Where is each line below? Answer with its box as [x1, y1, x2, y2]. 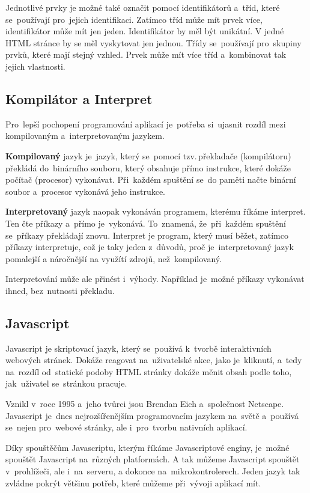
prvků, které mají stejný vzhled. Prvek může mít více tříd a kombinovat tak [5, 48, 287, 61]
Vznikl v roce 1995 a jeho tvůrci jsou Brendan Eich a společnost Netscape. [5, 397, 284, 410]
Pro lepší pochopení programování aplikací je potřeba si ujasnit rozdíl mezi [5, 117, 286, 130]
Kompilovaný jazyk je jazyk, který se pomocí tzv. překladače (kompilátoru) [5, 149, 291, 162]
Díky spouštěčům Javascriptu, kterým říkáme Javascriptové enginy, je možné [5, 441, 290, 453]
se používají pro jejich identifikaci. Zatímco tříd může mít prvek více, [5, 13, 263, 25]
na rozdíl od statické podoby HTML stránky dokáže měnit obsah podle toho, [5, 365, 292, 378]
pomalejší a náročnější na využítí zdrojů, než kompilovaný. [5, 252, 222, 265]
